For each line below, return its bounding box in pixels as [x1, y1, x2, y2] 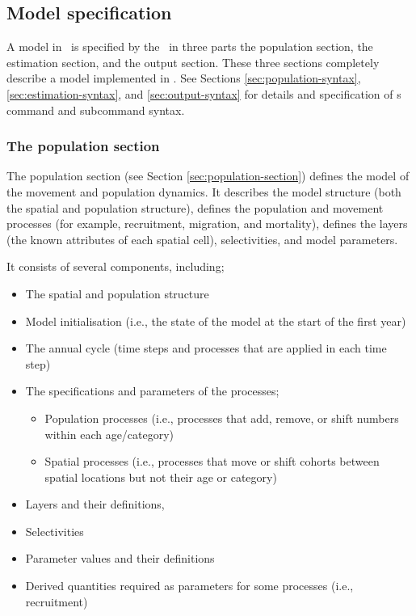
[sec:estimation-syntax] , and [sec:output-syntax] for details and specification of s [6, 85, 401, 102]
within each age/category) [44, 425, 174, 442]
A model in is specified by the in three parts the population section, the [6, 38, 373, 55]
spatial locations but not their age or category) [44, 468, 277, 485]
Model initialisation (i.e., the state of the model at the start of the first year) [25, 312, 406, 329]
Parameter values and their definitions [25, 550, 215, 567]
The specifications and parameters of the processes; [25, 382, 279, 399]
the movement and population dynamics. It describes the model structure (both [6, 183, 401, 200]
